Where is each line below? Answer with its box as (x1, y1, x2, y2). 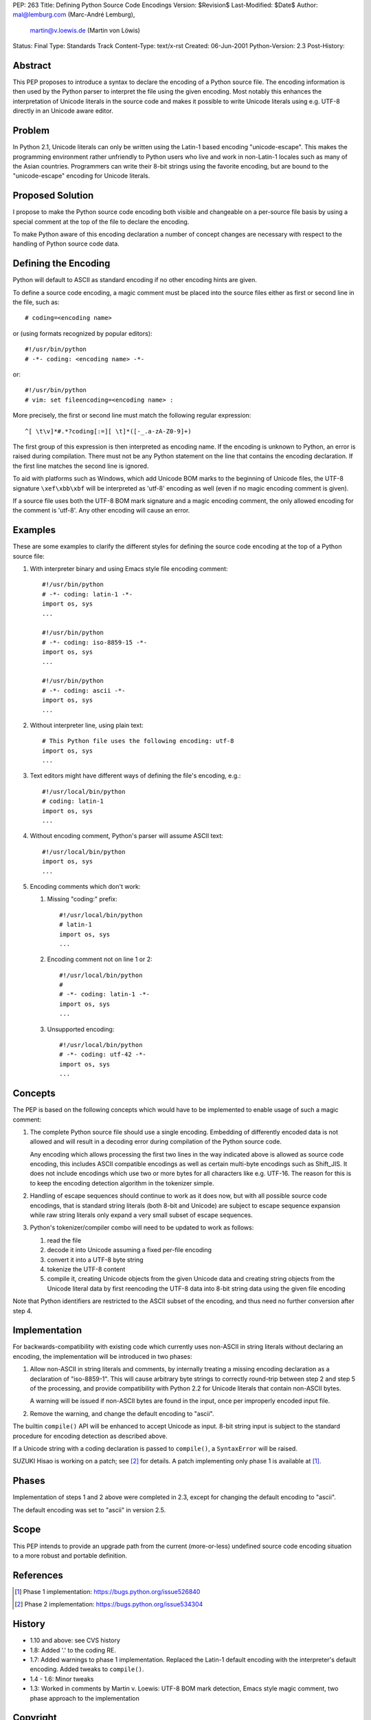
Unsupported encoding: (47, 1025, 115, 1033)
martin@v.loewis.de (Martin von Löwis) (30, 26, 141, 34)
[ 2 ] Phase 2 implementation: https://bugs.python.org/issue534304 (14, 1600, 203, 1609)
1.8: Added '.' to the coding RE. (30, 1646, 116, 1654)
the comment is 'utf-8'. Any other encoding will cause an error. (12, 506, 190, 515)
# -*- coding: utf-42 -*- (59, 1051, 147, 1059)
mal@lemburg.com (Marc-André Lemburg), (12, 10, 135, 19)
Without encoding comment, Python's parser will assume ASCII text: (30, 832, 223, 840)
